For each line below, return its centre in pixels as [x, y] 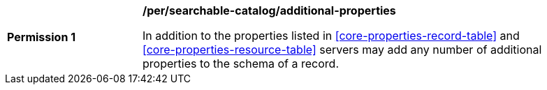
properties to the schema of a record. [241, 63]
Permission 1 [42, 37]
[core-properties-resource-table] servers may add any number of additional [342, 50]
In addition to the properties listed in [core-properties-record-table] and [331, 36]
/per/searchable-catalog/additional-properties [269, 10]
